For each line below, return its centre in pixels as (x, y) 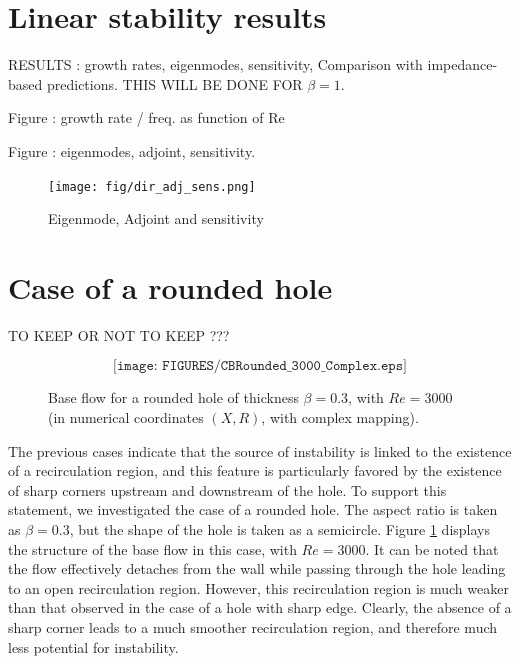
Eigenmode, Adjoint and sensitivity (156, 218)
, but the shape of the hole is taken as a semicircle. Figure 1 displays (279, 529)
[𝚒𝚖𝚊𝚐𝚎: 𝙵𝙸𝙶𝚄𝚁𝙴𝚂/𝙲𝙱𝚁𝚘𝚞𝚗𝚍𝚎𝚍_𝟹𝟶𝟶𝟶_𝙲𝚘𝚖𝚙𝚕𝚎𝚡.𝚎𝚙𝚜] (260, 366)
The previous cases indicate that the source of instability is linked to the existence (260, 450)
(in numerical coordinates (126, 417)
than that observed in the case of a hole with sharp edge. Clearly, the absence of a (260, 607)
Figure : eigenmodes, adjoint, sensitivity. (132, 150)
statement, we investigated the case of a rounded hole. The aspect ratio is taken (253, 509)
